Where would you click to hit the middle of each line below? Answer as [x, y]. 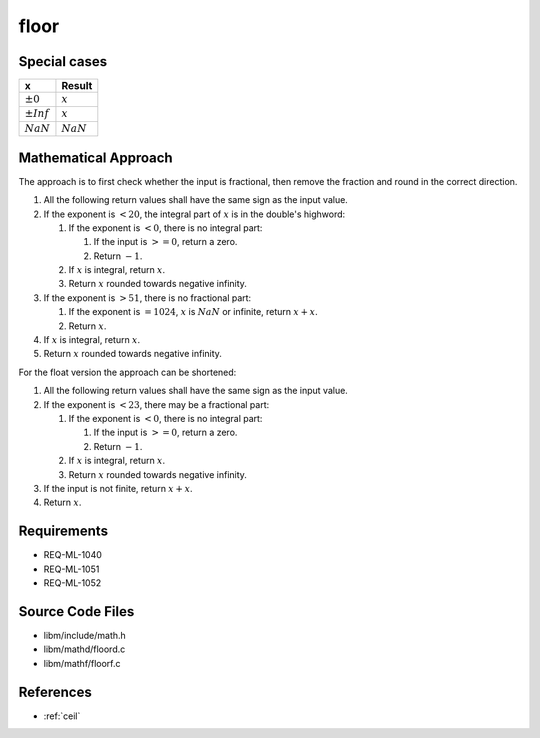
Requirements [63, 531]
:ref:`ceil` [62, 716]
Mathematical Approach [96, 157]
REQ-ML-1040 [72, 555]
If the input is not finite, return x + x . [118, 488]
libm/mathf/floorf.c [82, 663]
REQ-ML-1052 [72, 583]
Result [77, 86]
